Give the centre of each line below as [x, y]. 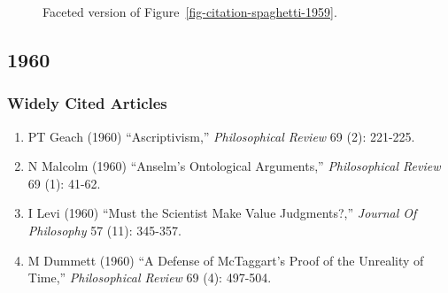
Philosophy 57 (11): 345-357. [104, 230]
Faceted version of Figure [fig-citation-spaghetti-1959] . [190, 12]
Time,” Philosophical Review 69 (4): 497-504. [150, 278]
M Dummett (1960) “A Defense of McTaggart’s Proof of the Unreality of [226, 260]
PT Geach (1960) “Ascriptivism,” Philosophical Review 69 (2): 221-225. [221, 136]
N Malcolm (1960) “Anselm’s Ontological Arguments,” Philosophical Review [234, 166]
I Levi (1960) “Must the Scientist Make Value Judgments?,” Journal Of [222, 213]
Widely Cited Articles [87, 103]
